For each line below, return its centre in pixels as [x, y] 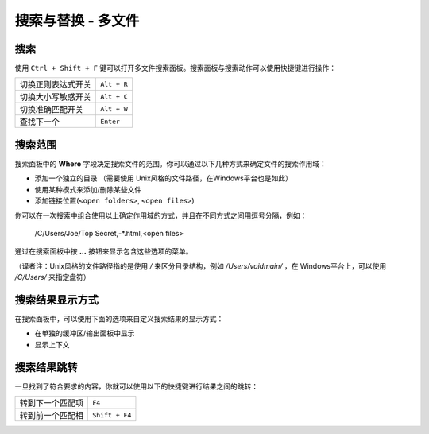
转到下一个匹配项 [51, 403]
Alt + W [114, 108]
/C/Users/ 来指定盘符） [52, 277]
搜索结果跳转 [46, 367]
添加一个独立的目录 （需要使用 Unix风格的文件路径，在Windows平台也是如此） [164, 178]
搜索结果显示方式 [56, 299]
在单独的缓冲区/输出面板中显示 [85, 333]
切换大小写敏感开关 [55, 97]
